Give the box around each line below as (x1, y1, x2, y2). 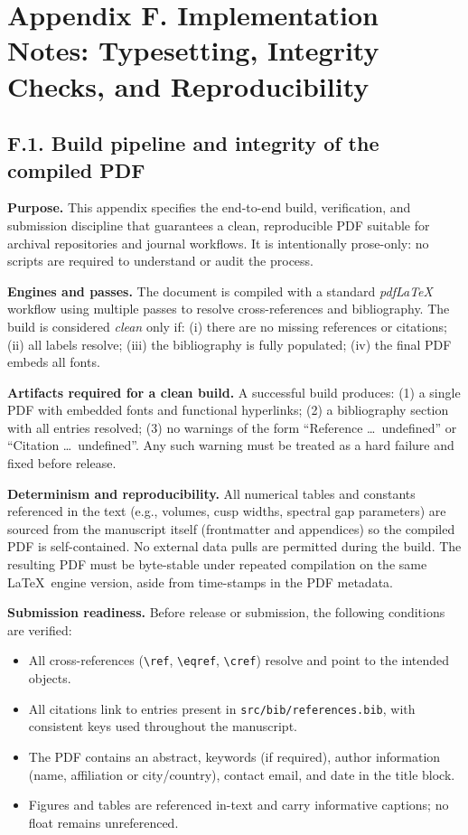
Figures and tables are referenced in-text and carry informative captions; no (28, 795, 449, 814)
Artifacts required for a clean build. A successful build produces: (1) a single (7, 382, 461, 401)
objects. (28, 669, 71, 688)
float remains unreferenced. (28, 812, 179, 831)
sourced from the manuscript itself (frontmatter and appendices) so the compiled (7, 519, 455, 538)
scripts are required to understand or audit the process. (7, 251, 314, 270)
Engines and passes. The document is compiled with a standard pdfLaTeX (7, 281, 433, 300)
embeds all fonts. (7, 352, 100, 371)
